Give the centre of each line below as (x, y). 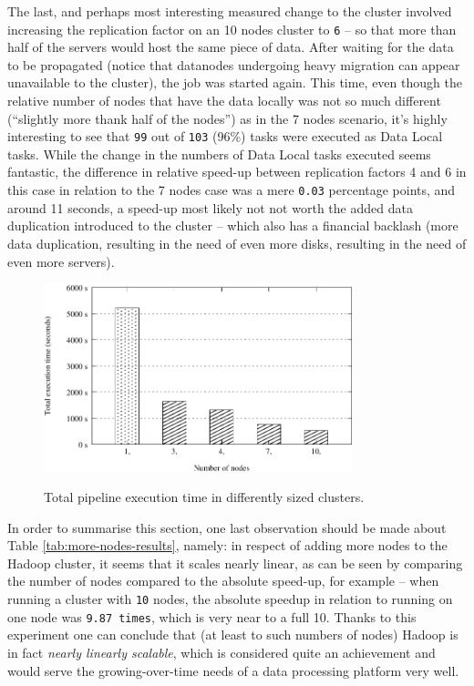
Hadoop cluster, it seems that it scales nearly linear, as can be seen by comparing (235, 563)
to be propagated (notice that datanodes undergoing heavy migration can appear (234, 64)
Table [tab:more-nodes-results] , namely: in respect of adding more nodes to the (227, 545)
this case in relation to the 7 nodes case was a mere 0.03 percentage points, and (232, 190)
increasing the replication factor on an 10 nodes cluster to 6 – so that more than (232, 29)
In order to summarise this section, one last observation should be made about (227, 527)
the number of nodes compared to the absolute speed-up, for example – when (223, 581)
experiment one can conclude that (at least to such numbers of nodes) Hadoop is (233, 635)
